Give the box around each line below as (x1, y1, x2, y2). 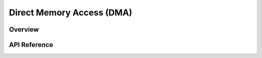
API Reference (9, 41, 53, 49)
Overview (9, 25, 39, 34)
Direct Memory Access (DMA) (9, 7, 132, 18)
